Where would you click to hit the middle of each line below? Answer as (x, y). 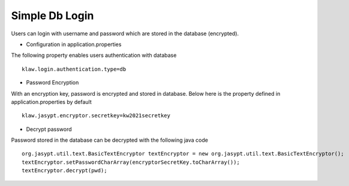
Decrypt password (49, 129)
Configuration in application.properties (74, 44)
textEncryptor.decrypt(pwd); (64, 171)
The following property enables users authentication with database (94, 55)
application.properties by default (52, 102)
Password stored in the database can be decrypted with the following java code (109, 140)
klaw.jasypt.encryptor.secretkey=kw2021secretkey (96, 116)
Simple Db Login (52, 16)
